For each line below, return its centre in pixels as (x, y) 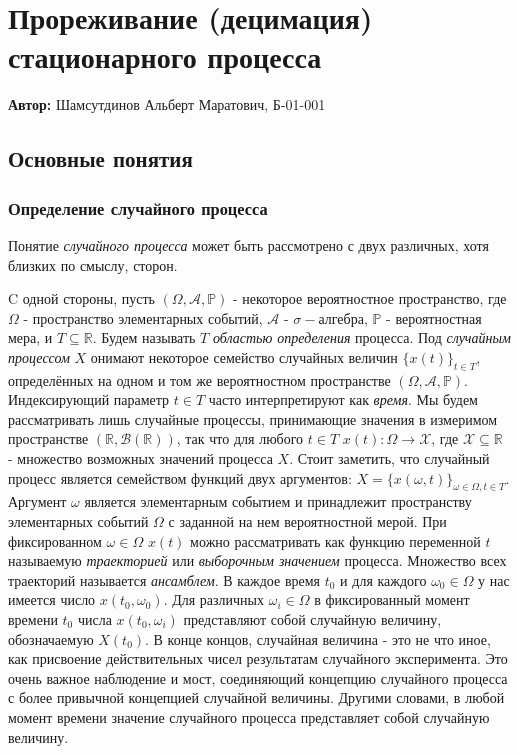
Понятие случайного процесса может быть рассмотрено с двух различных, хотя (248, 244)
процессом (39, 356)
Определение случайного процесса (138, 207)
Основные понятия (100, 158)
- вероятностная (434, 317)
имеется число (52, 599)
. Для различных (214, 599)
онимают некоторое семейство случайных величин (244, 356)
